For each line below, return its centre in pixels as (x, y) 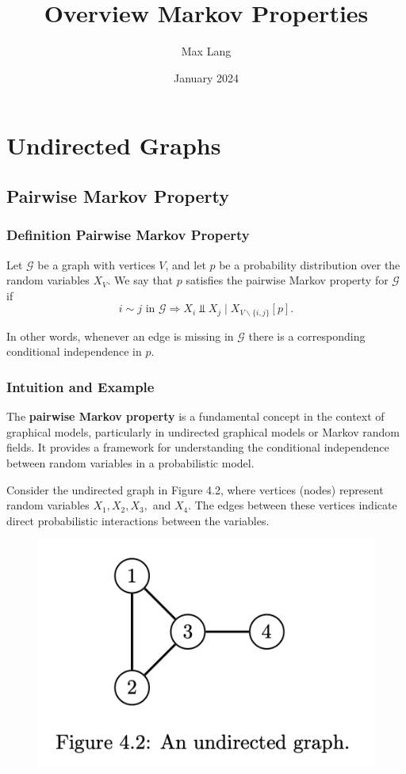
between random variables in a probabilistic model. (130, 462)
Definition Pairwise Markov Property (128, 235)
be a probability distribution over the (310, 264)
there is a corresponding (307, 336)
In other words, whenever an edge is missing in (120, 336)
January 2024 (206, 77)
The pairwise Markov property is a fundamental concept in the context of (195, 416)
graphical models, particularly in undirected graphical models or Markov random (203, 431)
